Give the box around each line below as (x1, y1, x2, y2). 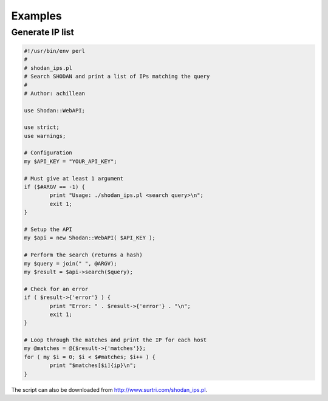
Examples (11, 9, 62, 22)
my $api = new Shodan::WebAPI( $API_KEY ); (24, 235, 156, 241)
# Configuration (24, 149, 73, 156)
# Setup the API (24, 226, 73, 233)
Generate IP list (11, 27, 74, 38)
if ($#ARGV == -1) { (24, 183, 85, 191)
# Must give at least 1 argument (24, 175, 124, 182)
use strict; (24, 124, 60, 131)
